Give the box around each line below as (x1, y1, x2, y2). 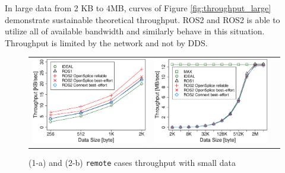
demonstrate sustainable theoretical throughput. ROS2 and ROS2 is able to (5, 13, 280, 25)
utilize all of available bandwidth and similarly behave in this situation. (5, 25, 265, 37)
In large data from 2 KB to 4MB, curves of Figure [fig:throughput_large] (5, 2, 271, 14)
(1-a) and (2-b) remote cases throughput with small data (28, 156, 236, 169)
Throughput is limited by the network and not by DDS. (5, 36, 208, 49)
